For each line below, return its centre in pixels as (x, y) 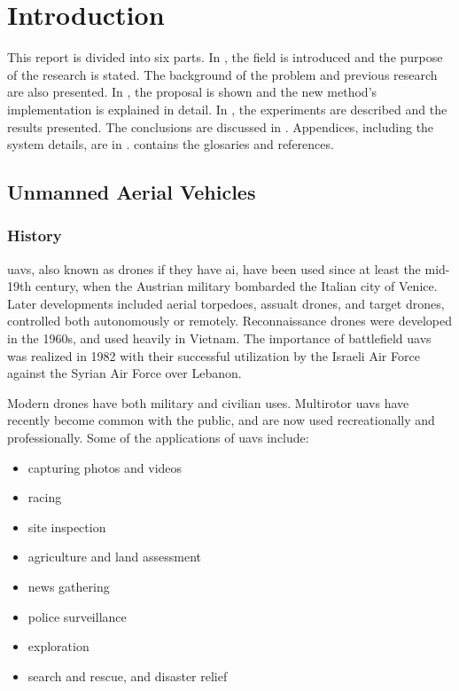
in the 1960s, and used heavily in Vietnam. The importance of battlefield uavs (219, 338)
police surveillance (77, 616)
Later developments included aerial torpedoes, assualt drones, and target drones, (226, 303)
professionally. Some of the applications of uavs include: (158, 438)
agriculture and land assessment (115, 557)
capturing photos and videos (105, 467)
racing (45, 497)
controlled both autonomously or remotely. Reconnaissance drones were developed (229, 321)
